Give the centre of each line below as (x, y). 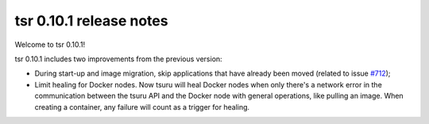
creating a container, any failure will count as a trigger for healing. (142, 107)
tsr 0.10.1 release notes (91, 21)
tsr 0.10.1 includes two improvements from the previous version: (118, 59)
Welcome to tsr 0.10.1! (50, 45)
